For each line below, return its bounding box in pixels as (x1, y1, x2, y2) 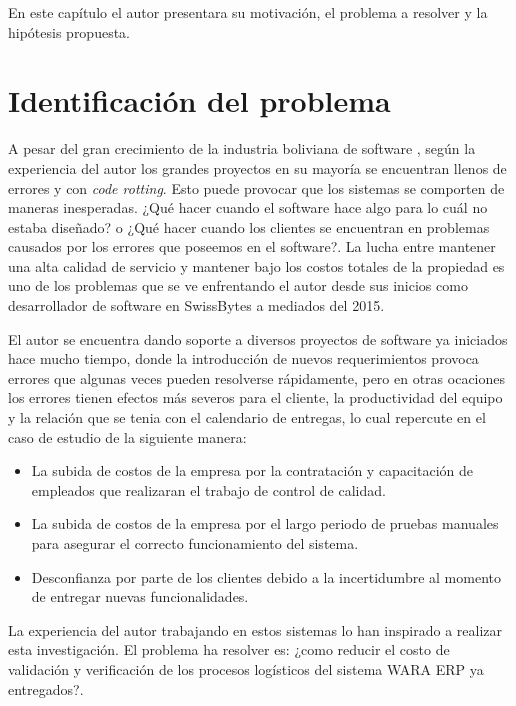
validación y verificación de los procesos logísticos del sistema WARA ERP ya (8, 658, 484, 679)
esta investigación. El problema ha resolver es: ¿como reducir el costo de (8, 639, 450, 660)
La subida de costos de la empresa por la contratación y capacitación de (31, 460, 473, 481)
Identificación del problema (8, 80, 391, 121)
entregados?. (8, 678, 84, 699)
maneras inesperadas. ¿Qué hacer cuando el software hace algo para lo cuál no (8, 197, 488, 218)
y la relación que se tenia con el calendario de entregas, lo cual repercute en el (8, 407, 486, 428)
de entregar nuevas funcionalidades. (31, 586, 249, 607)
